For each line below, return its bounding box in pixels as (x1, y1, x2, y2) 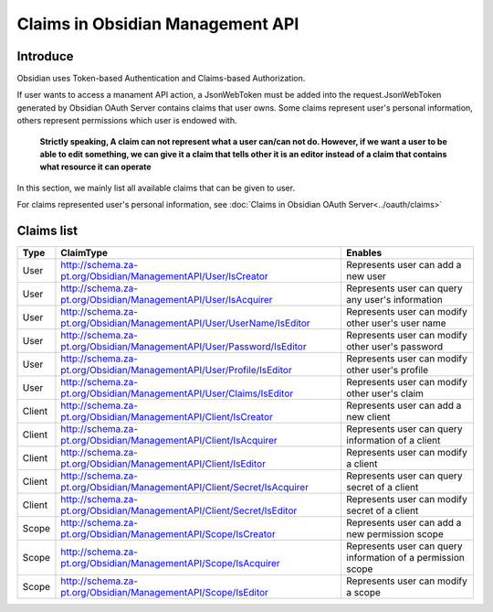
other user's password (346, 340, 443, 353)
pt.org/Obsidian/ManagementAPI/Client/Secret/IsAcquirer (60, 481, 309, 494)
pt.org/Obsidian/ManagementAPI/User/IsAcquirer (60, 294, 273, 306)
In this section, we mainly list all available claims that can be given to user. (16, 182, 296, 193)
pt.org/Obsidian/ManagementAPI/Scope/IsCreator (60, 528, 276, 541)
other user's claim (346, 387, 425, 400)
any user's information (346, 294, 443, 306)
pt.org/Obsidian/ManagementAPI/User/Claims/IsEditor (60, 387, 294, 400)
